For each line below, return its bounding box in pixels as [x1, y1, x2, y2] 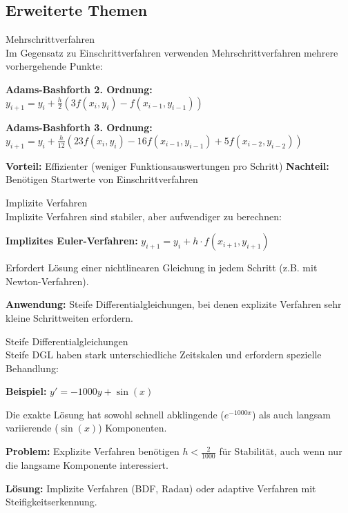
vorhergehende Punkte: [6, 59, 103, 73]
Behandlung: [6, 360, 59, 375]
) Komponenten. [98, 420, 167, 435]
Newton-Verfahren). [6, 273, 89, 288]
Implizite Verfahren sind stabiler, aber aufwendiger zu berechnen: [6, 209, 282, 223]
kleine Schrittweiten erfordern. [6, 310, 133, 325]
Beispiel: [6, 384, 47, 398]
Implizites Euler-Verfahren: [6, 233, 138, 248]
